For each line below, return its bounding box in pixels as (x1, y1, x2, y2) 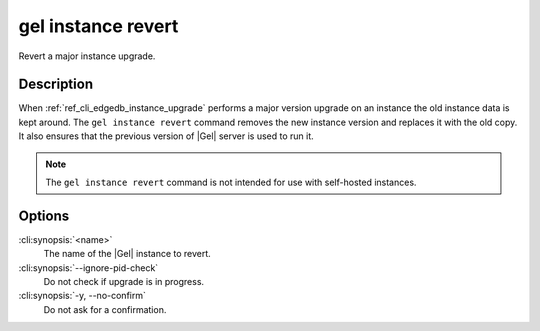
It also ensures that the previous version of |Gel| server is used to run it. (18, 130, 314, 142)
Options (18, 207, 70, 224)
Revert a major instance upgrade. (18, 50, 156, 62)
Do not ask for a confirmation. (43, 303, 167, 315)
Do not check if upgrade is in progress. (43, 276, 205, 288)
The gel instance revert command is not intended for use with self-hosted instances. (45, 176, 417, 189)
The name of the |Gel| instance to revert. (43, 248, 212, 260)
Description (18, 76, 94, 93)
